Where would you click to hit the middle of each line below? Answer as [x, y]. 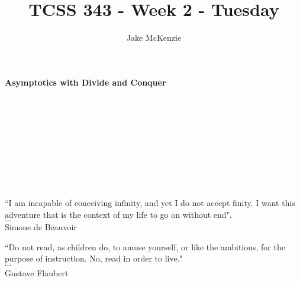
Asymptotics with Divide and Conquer [86, 82]
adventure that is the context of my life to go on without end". [118, 214]
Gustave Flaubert [37, 273]
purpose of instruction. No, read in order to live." [94, 258]
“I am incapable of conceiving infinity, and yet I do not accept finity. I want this [150, 203]
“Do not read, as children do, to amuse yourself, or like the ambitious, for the [145, 246]
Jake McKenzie [154, 37]
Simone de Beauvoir [41, 227]
